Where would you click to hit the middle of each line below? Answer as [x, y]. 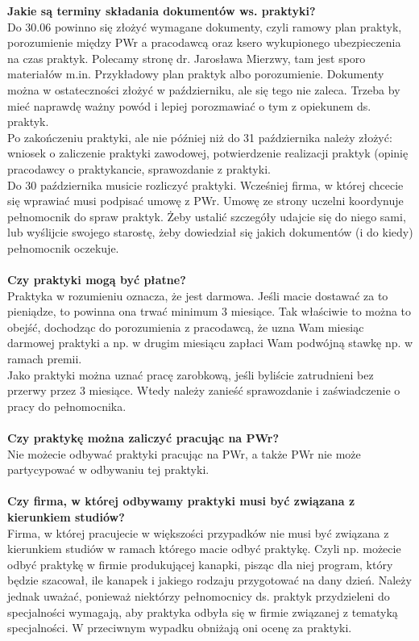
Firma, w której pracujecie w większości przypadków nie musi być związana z [198, 532]
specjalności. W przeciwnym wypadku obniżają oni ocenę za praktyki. [180, 628]
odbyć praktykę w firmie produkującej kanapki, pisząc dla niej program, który [200, 564]
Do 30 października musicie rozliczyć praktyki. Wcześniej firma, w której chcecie [205, 184]
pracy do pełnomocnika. [67, 406]
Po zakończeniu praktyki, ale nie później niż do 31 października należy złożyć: [200, 137]
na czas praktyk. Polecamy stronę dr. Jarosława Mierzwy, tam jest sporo [187, 58]
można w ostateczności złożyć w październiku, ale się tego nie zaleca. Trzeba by [204, 89]
